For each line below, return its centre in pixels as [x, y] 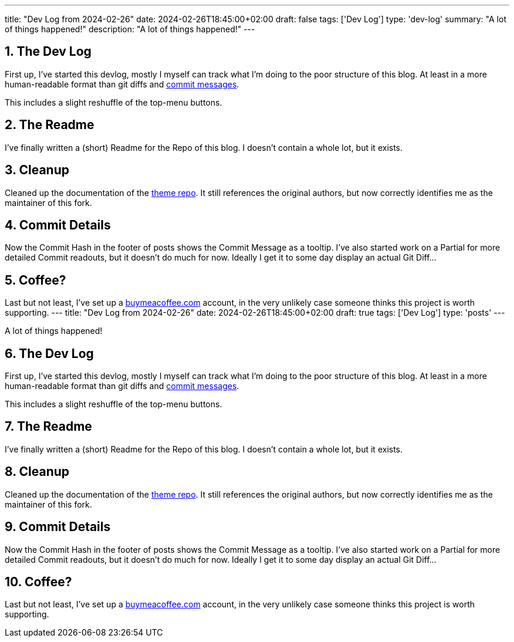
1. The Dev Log [48, 52]
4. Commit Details [58, 225]
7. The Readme [48, 427]
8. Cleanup [37, 472]
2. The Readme [50, 125]
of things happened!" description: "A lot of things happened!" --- [130, 29]
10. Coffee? [38, 582]
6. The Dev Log [49, 353]
